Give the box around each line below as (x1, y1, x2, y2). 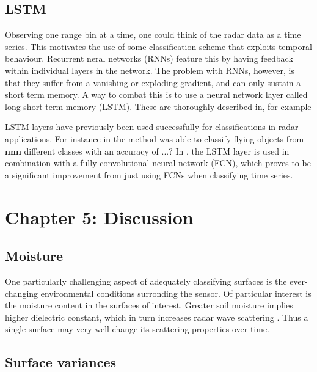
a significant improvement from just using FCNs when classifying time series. (5, 168, 293, 181)
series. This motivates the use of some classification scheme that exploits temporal (5, 40, 312, 53)
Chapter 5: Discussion (5, 204, 194, 229)
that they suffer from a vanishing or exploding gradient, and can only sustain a (5, 76, 301, 89)
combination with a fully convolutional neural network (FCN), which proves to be (5, 156, 311, 169)
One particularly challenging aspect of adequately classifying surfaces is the (5, 274, 287, 287)
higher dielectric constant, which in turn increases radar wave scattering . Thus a (5, 310, 308, 323)
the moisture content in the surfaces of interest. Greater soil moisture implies (5, 299, 293, 312)
